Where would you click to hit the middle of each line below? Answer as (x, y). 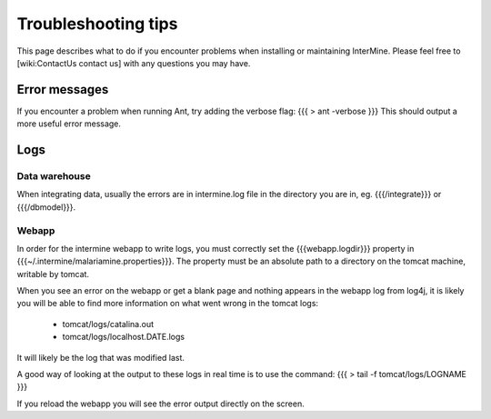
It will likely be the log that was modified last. (101, 357)
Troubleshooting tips (97, 24)
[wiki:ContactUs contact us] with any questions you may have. (134, 63)
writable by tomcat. (53, 274)
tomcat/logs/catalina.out (108, 324)
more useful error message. (69, 124)
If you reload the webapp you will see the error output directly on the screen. (160, 404)
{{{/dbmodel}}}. (46, 207)
